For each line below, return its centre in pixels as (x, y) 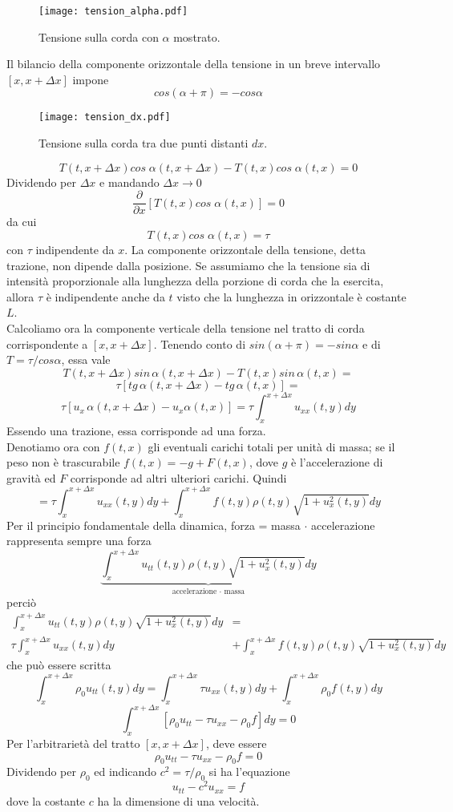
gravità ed (31, 477)
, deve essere (236, 743)
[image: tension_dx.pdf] (105, 117)
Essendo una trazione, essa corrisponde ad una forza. (136, 430)
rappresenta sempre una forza (79, 541)
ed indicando (125, 772)
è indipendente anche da (105, 296)
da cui (22, 222)
